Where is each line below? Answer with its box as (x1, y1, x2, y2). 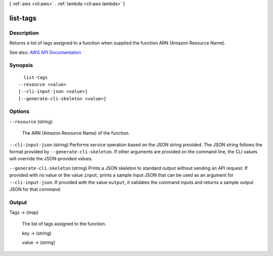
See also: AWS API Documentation (9, 49, 81, 55)
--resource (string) (9, 118, 53, 124)
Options (9, 108, 30, 115)
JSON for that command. (9, 186, 62, 192)
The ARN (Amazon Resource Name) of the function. (22, 130, 130, 136)
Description (9, 29, 39, 36)
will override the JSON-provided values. (9, 156, 93, 162)
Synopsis (9, 62, 33, 69)
